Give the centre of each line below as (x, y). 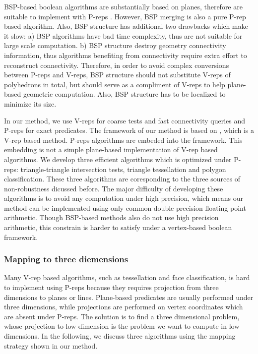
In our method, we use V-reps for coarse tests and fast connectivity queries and (125, 120)
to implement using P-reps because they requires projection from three (111, 287)
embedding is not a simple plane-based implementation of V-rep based (111, 149)
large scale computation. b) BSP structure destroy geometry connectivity (115, 45)
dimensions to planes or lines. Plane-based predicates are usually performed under (129, 297)
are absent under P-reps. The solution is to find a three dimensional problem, (122, 316)
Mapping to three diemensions (66, 259)
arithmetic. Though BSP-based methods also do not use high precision (111, 217)
